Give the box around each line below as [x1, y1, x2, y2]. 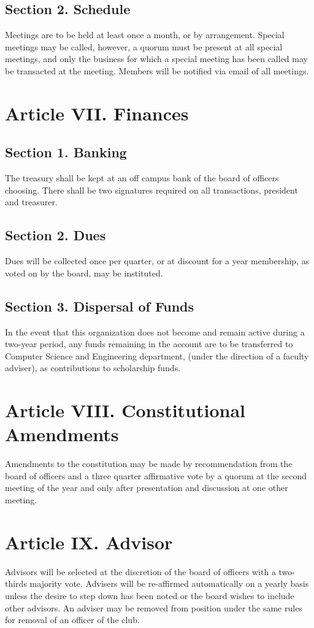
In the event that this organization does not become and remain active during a [5, 325, 305, 338]
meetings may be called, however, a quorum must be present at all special [5, 40, 283, 53]
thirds [5, 577, 27, 590]
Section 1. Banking [5, 143, 127, 162]
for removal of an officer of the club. [5, 613, 140, 626]
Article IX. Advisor [5, 529, 173, 554]
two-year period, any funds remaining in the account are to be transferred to [5, 337, 293, 350]
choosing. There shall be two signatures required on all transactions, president [5, 183, 298, 196]
